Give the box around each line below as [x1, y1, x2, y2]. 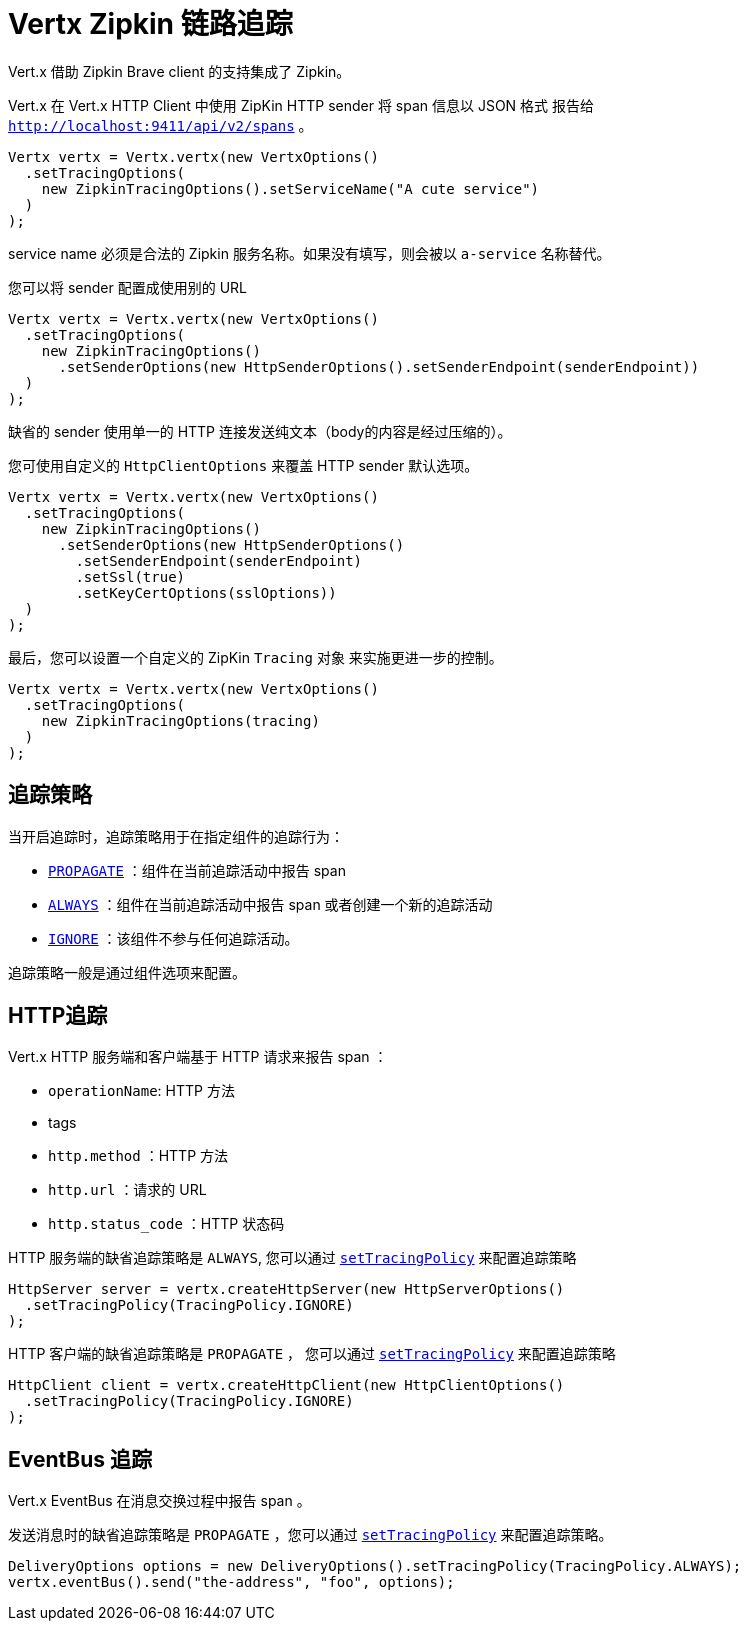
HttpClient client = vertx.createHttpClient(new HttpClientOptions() [8, 1377, 565, 1394]
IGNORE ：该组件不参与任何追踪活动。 [48, 929, 299, 947]
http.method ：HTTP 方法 [48, 1147, 229, 1165]
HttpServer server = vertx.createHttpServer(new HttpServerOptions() [8, 1281, 565, 1298]
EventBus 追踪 [8, 1446, 152, 1472]
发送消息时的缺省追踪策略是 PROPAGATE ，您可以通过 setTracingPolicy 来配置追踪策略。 [8, 1526, 613, 1544]
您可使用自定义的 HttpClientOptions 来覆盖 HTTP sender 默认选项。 [8, 456, 479, 474]
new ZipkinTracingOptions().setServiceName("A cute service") [41, 180, 540, 197]
